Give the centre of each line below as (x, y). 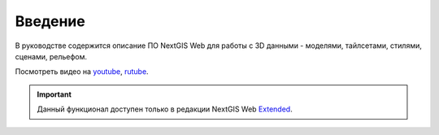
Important (54, 94)
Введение (50, 21)
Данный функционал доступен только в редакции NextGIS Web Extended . (165, 109)
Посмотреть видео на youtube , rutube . (82, 72)
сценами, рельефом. (51, 56)
